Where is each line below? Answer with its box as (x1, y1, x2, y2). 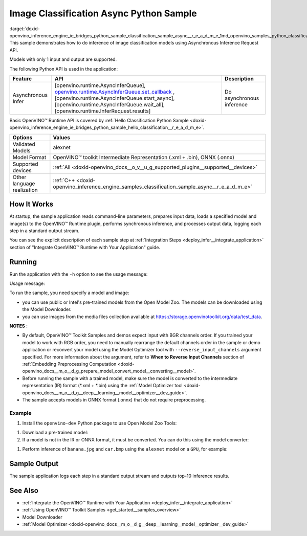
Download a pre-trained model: (22, 430, 89, 436)
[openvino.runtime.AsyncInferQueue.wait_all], (54, 101, 165, 108)
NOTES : (9, 323, 28, 329)
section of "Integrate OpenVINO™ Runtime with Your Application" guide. (9, 244, 161, 250)
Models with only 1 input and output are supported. (9, 56, 117, 62)
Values (53, 133, 70, 141)
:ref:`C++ (53, 176, 75, 184)
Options (12, 133, 33, 141)
